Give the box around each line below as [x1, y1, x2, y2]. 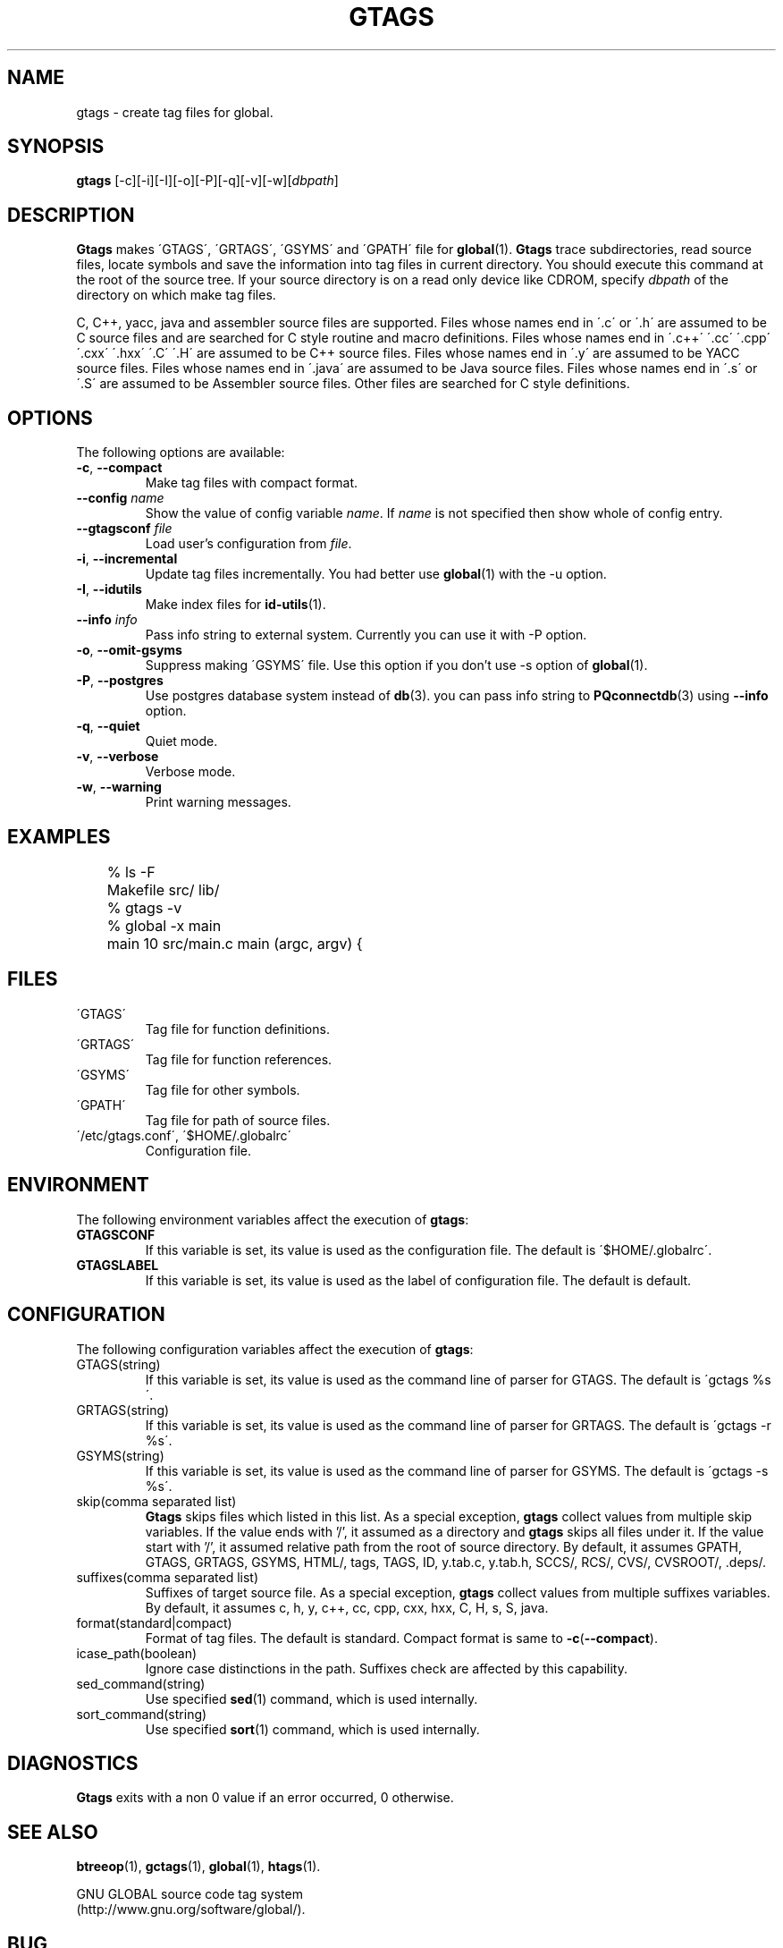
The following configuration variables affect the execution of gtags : [76, 1341, 474, 1357]
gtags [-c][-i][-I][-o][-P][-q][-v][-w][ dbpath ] [76, 173, 339, 189]
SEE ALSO [7, 1820, 98, 1843]
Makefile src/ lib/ [106, 880, 220, 899]
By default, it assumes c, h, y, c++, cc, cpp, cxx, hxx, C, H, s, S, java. [145, 1599, 549, 1615]
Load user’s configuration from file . [145, 536, 352, 552]
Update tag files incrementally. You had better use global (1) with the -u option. [145, 566, 607, 582]
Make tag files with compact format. [145, 475, 358, 491]
